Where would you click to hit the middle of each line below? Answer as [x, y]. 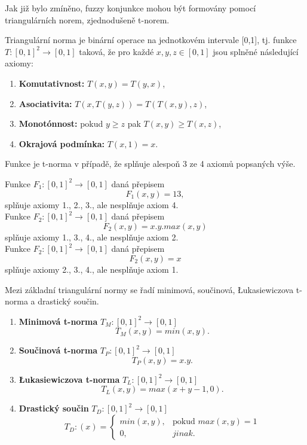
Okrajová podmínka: [62, 143]
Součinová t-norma [58, 350]
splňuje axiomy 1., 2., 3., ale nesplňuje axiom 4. [92, 204]
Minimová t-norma [58, 321]
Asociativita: [45, 103]
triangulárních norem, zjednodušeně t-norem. [87, 19]
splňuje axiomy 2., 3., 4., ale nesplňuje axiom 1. [92, 269]
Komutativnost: [52, 83]
